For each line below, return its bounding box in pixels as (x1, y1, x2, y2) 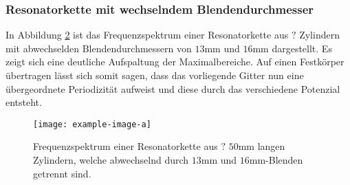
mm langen (238, 139, 285, 153)
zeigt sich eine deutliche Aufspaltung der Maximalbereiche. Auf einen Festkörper (6, 54, 344, 69)
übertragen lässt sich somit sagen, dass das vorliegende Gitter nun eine (6, 68, 304, 82)
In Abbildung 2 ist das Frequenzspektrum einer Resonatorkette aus (6, 28, 289, 42)
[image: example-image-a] (33, 119, 151, 129)
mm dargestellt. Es (252, 41, 332, 55)
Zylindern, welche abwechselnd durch (33, 153, 189, 167)
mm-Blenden (249, 153, 303, 167)
